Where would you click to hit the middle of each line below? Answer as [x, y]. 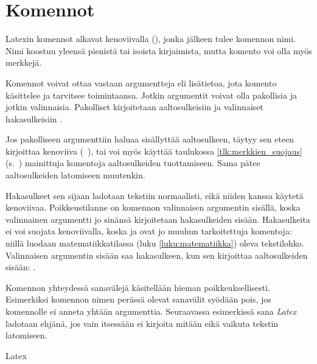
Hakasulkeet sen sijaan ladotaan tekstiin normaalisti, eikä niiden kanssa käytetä [155, 195]
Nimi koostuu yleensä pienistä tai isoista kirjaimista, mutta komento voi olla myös [159, 50]
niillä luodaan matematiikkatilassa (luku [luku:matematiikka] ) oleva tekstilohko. [155, 243]
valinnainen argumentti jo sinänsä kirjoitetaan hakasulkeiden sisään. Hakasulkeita [158, 219]
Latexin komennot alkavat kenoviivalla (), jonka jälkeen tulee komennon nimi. [151, 39]
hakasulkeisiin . [34, 118]
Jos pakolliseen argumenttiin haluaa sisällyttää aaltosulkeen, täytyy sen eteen [150, 139]
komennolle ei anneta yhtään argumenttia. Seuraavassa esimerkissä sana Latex [151, 311]
